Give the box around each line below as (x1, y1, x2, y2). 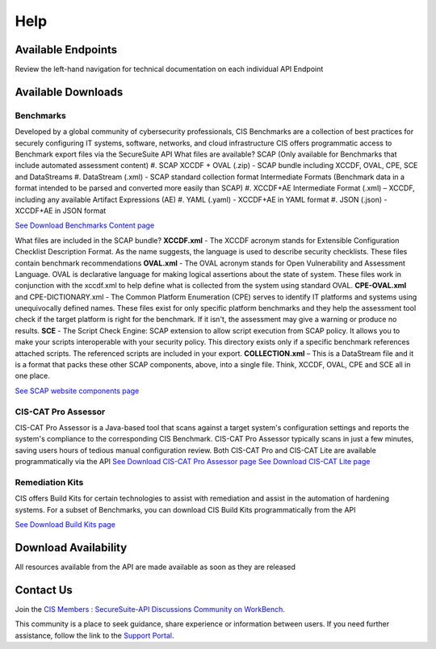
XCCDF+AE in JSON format (15, 206, 107, 216)
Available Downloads (15, 85, 124, 98)
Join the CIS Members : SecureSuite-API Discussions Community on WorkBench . (15, 604, 286, 613)
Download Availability (15, 541, 128, 555)
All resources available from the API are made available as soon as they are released (15, 562, 296, 572)
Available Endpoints (15, 43, 118, 57)
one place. (15, 371, 50, 381)
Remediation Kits (15, 476, 84, 488)
